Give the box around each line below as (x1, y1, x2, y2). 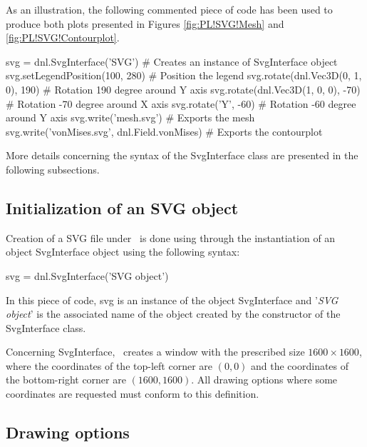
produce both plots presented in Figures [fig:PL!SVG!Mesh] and (6, 16, 284, 31)
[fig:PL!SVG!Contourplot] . (6, 30, 120, 45)
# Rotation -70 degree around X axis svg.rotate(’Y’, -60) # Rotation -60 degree (6, 96, 356, 111)
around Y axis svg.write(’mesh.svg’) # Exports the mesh (6, 110, 255, 125)
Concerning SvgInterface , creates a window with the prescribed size (6, 344, 305, 359)
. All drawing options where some (191, 372, 338, 387)
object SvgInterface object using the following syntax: (6, 244, 240, 259)
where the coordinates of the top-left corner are (6, 358, 212, 373)
